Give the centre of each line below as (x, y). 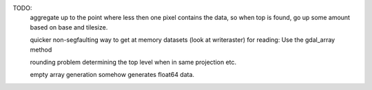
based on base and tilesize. (69, 27)
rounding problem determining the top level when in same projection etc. (133, 62)
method (41, 49)
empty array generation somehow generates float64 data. (112, 75)
